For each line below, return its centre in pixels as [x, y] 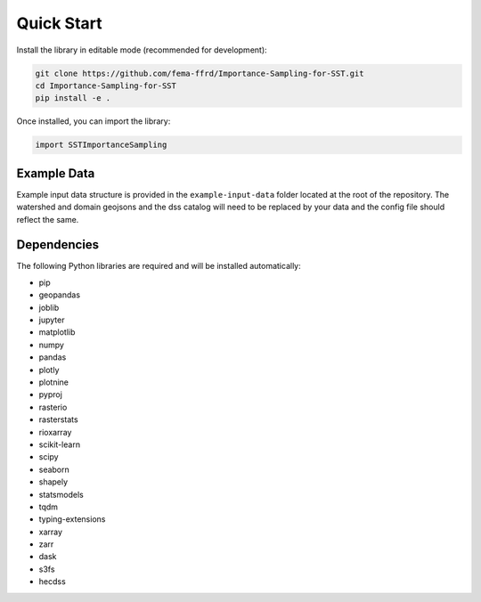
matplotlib [57, 332]
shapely [53, 482]
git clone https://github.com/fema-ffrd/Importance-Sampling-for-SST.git [200, 73]
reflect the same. [48, 219]
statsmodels [61, 494]
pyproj [50, 395]
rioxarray [55, 432]
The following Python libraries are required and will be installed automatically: [159, 266]
